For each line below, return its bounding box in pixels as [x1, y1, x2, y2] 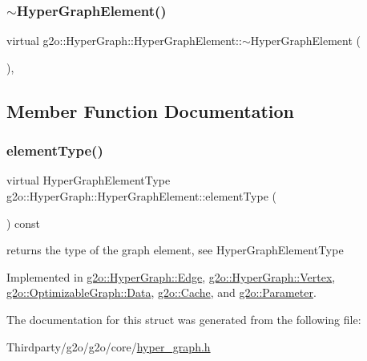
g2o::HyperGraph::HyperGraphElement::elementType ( [6, 188, 276, 204]
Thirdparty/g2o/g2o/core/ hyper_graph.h [6, 338, 211, 355]
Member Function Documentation [6, 98, 295, 123]
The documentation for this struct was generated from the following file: [6, 310, 361, 327]
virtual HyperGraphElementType [6, 172, 171, 189]
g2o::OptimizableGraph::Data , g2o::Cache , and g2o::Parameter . [6, 284, 317, 301]
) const [6, 214, 41, 231]
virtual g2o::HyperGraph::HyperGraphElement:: [6, 32, 242, 49]
